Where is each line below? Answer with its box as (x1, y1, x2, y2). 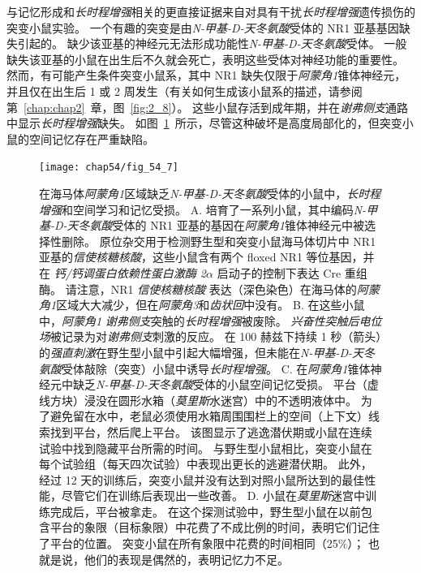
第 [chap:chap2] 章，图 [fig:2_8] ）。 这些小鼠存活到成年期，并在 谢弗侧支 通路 (6, 98, 409, 115)
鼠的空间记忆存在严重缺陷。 (6, 130, 154, 147)
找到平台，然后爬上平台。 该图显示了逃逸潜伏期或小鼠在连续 (49, 423, 372, 440)
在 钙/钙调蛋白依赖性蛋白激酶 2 (39, 264, 206, 281)
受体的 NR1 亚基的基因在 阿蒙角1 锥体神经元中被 (112, 217, 364, 234)
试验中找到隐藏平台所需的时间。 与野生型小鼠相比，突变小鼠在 (39, 439, 372, 456)
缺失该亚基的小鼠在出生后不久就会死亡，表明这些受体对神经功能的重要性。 (6, 50, 404, 67)
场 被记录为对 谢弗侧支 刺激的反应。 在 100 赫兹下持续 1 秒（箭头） (39, 328, 382, 345)
